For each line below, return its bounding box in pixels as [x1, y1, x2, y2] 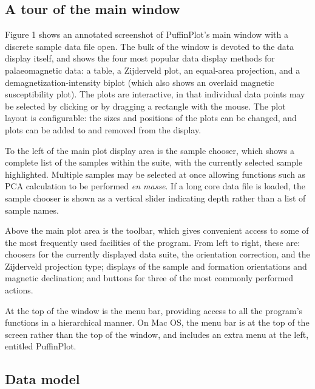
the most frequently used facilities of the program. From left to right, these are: [5, 236, 300, 248]
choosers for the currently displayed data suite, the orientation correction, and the [5, 248, 310, 261]
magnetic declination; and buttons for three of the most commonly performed [5, 272, 294, 284]
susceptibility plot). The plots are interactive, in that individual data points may [5, 88, 305, 100]
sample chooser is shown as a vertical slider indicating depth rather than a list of [5, 191, 306, 204]
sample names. [5, 203, 59, 216]
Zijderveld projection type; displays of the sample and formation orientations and [5, 259, 307, 272]
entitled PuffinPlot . [5, 340, 76, 352]
